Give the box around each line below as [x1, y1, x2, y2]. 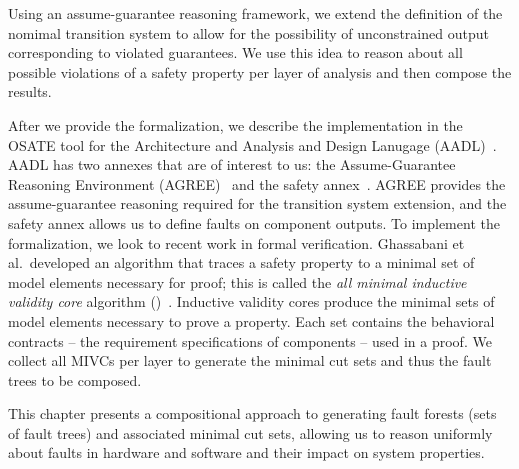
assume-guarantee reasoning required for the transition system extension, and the [8, 193, 507, 214]
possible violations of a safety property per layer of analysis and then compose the [8, 61, 512, 82]
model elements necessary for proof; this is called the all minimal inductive [8, 271, 467, 292]
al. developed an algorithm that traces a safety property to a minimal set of [8, 252, 475, 273]
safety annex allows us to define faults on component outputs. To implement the [8, 212, 500, 233]
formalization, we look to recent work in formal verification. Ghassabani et [8, 232, 465, 253]
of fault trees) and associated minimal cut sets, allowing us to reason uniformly [8, 422, 493, 443]
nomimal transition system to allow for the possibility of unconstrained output [8, 22, 489, 43]
